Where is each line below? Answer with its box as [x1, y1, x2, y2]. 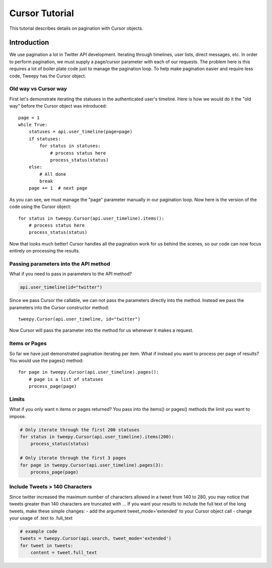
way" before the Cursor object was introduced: [9, 103, 107, 109]
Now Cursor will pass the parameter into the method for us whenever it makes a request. [9, 327, 194, 333]
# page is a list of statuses [28, 376, 103, 382]
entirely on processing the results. [9, 248, 80, 254]
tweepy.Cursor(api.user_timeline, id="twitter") [18, 316, 141, 322]
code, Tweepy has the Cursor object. [9, 73, 87, 79]
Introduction [9, 38, 49, 47]
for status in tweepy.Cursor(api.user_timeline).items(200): [20, 434, 174, 440]
